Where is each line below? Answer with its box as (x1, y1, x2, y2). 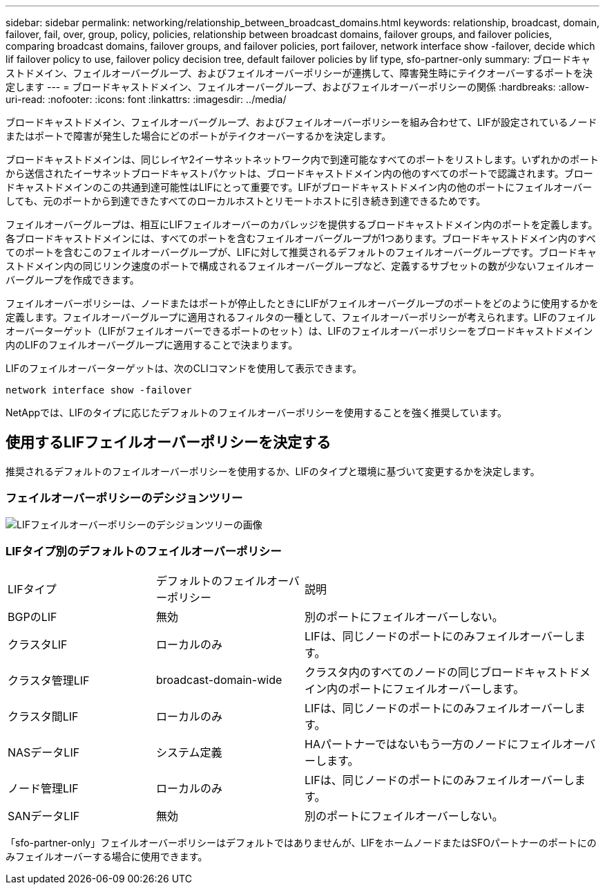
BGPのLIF (8, 610, 57, 624)
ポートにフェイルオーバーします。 (349, 682, 525, 696)
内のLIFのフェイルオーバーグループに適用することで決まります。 (6, 339, 298, 351)
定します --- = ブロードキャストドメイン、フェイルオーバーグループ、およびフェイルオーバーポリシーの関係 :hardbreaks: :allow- (6, 81, 590, 93)
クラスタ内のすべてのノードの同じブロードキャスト (305, 665, 568, 680)
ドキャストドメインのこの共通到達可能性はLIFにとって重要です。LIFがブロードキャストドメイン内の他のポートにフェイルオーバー (6, 181, 593, 193)
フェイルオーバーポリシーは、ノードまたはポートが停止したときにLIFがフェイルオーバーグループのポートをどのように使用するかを (6, 297, 599, 309)
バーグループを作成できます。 (6, 274, 140, 286)
